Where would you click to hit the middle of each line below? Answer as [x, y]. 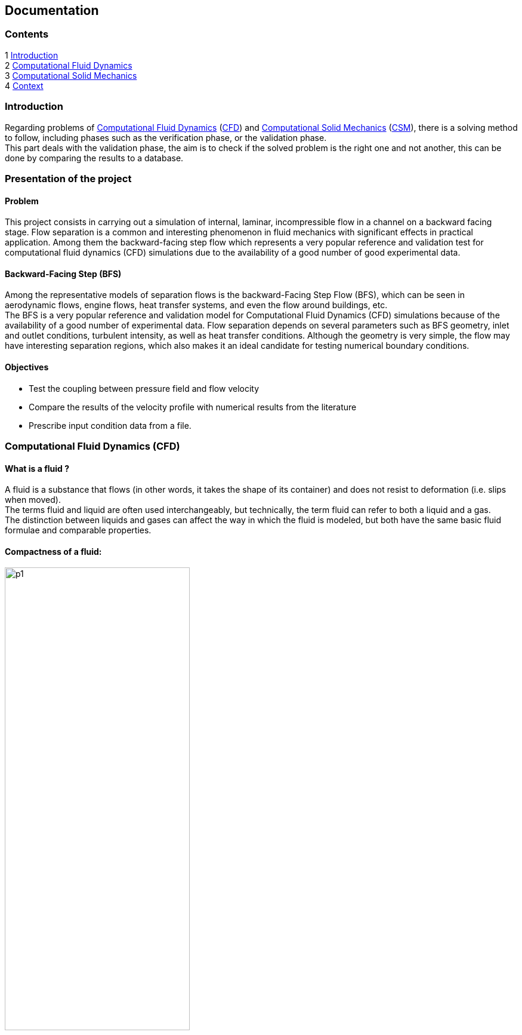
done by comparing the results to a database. [94, 158]
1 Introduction [32, 55]
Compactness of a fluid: [53, 551]
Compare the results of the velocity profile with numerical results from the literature [193, 407]
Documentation [52, 10]
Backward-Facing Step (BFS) [63, 274]
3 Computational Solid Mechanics [71, 75]
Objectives [27, 367]
